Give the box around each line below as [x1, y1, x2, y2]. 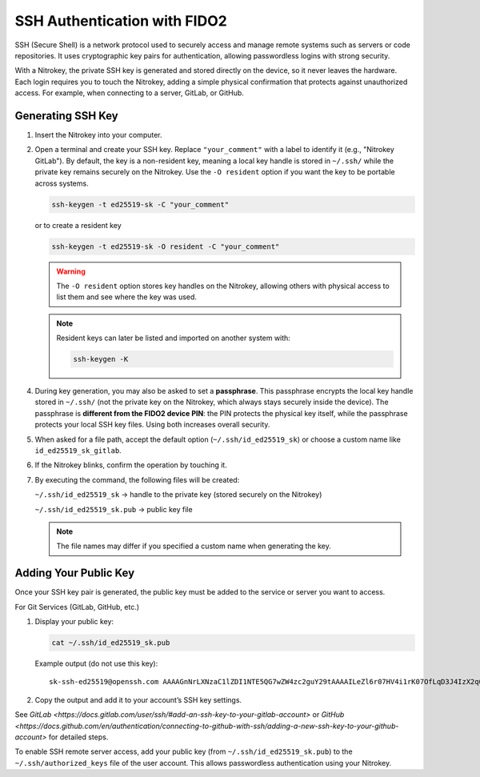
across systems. [34, 178, 89, 188]
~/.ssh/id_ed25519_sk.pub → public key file [34, 504, 193, 514]
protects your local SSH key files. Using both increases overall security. [34, 420, 270, 430]
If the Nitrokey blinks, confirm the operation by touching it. [34, 460, 227, 470]
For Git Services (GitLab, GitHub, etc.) [14, 602, 140, 611]
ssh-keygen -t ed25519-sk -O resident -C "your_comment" [51, 242, 280, 251]
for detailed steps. [48, 732, 109, 742]
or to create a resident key [34, 220, 122, 230]
